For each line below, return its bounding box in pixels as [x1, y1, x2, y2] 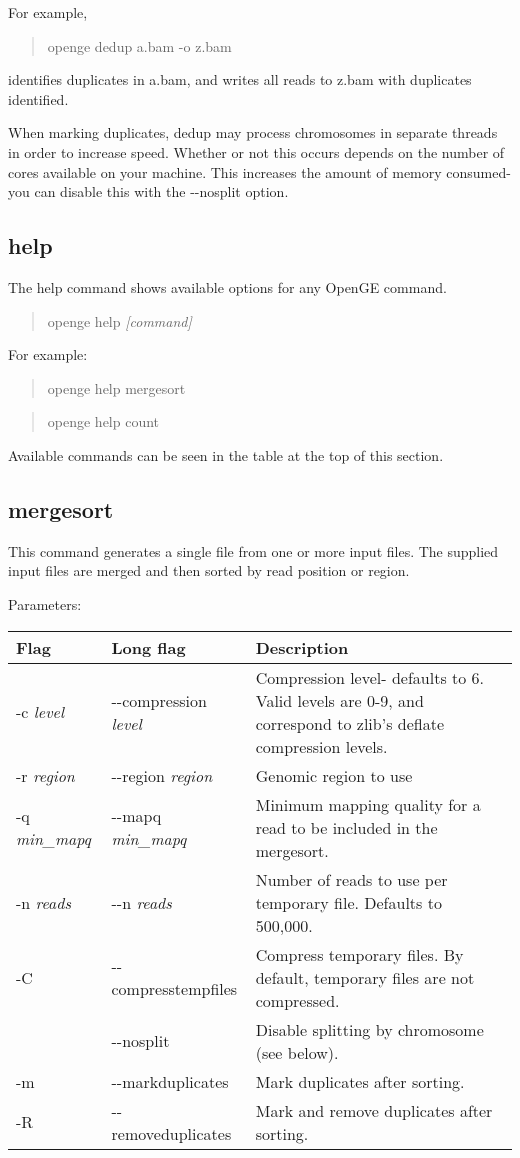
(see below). [255, 1040, 339, 1064]
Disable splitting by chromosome [255, 1017, 484, 1041]
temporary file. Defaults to [255, 890, 442, 914]
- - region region [111, 763, 213, 787]
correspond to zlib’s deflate [255, 711, 444, 735]
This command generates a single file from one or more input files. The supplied [8, 540, 499, 561]
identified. [8, 88, 69, 109]
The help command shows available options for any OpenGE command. [8, 276, 447, 297]
